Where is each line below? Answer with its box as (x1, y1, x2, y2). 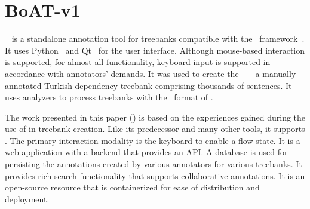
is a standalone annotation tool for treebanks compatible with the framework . (11, 32, 305, 45)
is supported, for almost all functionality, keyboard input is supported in (5, 56, 271, 68)
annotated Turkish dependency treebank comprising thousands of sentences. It (5, 79, 292, 91)
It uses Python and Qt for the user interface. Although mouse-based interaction (5, 44, 305, 56)
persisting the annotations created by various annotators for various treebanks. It (5, 158, 302, 170)
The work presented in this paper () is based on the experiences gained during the (5, 110, 306, 123)
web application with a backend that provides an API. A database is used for (5, 146, 288, 158)
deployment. (5, 192, 50, 205)
